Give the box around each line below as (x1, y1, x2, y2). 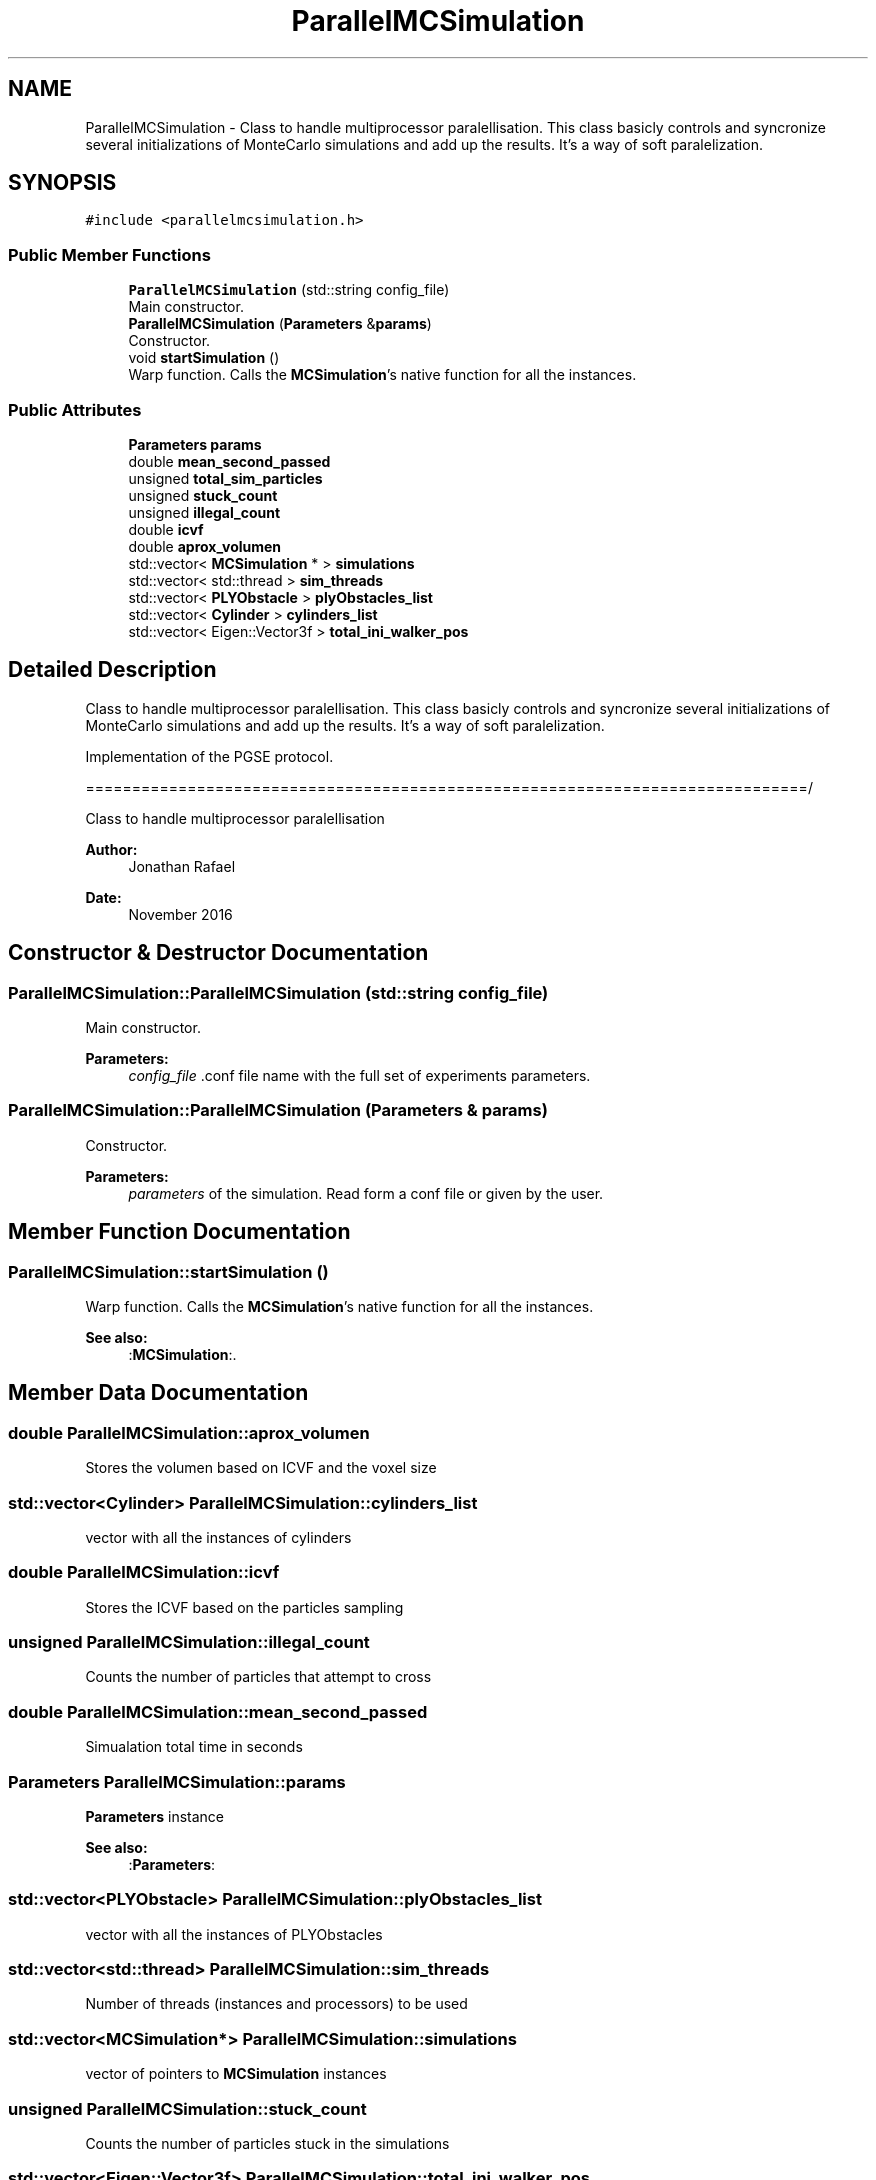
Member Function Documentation (8, 1219, 351, 1245)
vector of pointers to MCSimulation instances (85, 2065, 387, 2083)
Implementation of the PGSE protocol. (85, 747, 334, 765)
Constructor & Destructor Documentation (8, 940, 429, 966)
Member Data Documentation (8, 1380, 309, 1406)
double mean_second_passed (128, 452, 331, 470)
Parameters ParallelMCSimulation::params (8, 1771, 346, 1792)
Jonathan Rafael (128, 857, 236, 875)
